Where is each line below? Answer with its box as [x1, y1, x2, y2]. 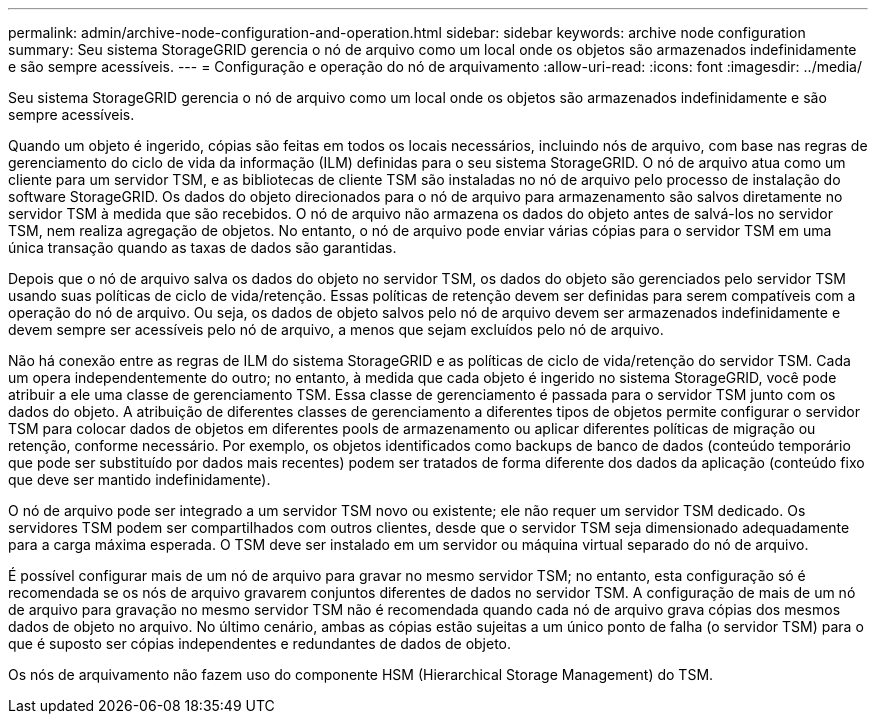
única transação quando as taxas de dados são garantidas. [8, 239, 397, 256]
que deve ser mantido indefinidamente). [8, 471, 271, 488]
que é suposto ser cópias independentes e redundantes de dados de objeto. [8, 635, 512, 652]
